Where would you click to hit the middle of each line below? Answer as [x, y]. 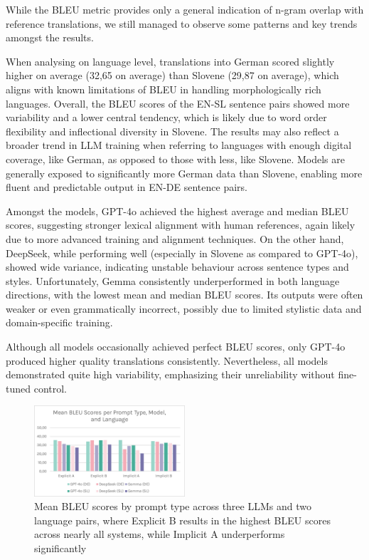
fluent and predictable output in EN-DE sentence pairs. [127, 187]
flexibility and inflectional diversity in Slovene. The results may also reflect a [172, 131]
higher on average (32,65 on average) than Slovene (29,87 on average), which [172, 75]
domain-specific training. [59, 322]
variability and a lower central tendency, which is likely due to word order [166, 117]
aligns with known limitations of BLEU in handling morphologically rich [164, 89]
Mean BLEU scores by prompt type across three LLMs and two [173, 506]
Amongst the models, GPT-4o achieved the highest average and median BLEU [177, 211]
